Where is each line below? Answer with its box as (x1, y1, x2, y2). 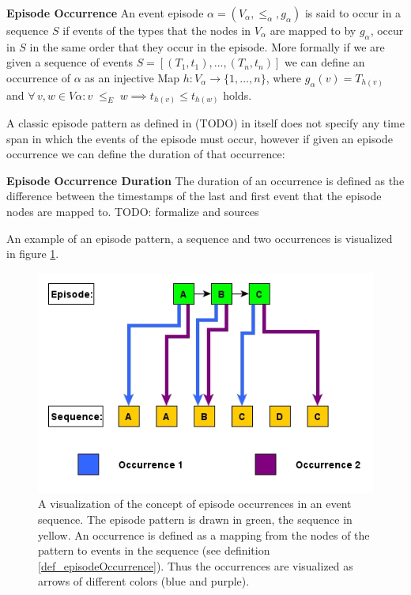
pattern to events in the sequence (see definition (38, 542, 270, 559)
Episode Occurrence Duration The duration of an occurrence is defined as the (6, 172, 405, 188)
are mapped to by (270, 22, 356, 38)
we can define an (285, 54, 365, 70)
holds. (223, 86, 252, 103)
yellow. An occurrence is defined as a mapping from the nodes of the (38, 526, 370, 543)
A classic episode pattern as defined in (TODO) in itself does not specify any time (6, 115, 405, 131)
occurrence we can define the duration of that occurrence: (6, 146, 285, 162)
